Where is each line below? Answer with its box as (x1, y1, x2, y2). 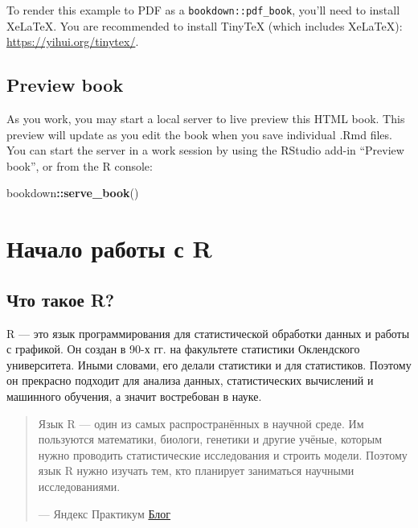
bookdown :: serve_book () (6, 184, 139, 201)
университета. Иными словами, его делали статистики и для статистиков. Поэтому (6, 356, 412, 373)
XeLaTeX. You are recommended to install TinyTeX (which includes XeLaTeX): (6, 17, 403, 34)
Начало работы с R (6, 232, 212, 265)
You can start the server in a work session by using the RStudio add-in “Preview (6, 142, 404, 159)
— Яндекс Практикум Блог (38, 505, 171, 522)
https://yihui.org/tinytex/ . (6, 33, 139, 50)
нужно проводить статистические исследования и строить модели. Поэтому (38, 446, 408, 463)
